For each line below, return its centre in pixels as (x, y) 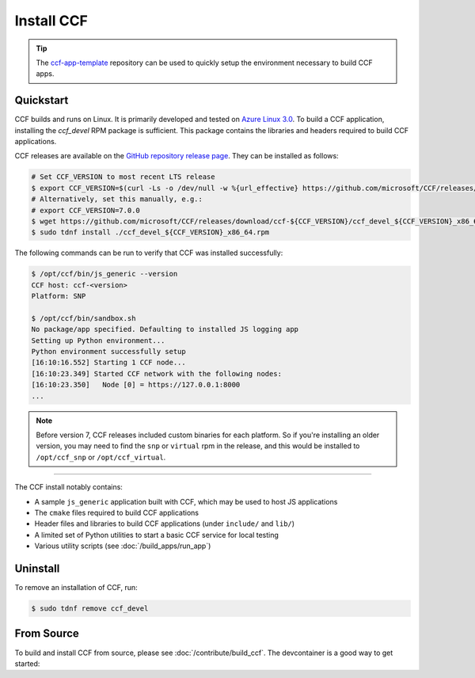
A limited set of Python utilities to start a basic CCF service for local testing (156, 535)
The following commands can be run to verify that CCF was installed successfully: (149, 253)
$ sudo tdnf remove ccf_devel (90, 609)
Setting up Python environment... (98, 340)
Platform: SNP (59, 296)
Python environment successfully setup (108, 352)
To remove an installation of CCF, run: (76, 588)
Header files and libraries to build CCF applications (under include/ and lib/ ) (165, 524)
